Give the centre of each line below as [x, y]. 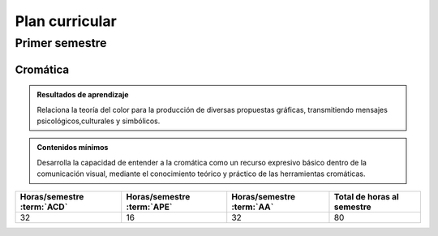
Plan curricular [66, 21]
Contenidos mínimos [73, 148]
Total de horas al [366, 196]
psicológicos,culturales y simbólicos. [99, 121]
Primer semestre [61, 43]
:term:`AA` [253, 207]
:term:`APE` [149, 207]
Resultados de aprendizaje [83, 95]
